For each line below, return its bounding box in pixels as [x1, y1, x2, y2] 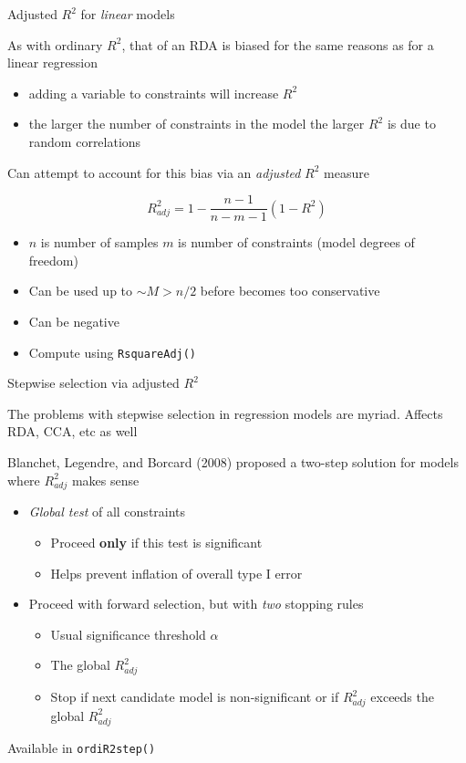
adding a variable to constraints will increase [28, 83, 279, 102]
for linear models [80, 5, 175, 23]
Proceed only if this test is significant [50, 532, 263, 551]
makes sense [71, 470, 140, 489]
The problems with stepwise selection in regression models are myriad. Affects [7, 403, 443, 423]
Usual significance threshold [50, 624, 206, 643]
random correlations [28, 131, 141, 151]
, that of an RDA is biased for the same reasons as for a [121, 35, 434, 54]
